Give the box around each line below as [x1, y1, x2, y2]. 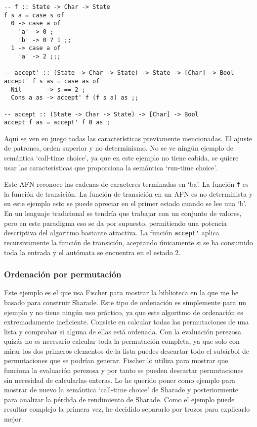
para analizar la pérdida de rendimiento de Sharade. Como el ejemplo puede [4, 394, 235, 404]
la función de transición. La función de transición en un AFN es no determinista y [4, 188, 253, 199]
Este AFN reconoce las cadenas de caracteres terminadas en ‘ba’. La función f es [4, 179, 249, 189]
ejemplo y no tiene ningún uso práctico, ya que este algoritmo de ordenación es [4, 307, 243, 317]
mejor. [4, 414, 23, 424]
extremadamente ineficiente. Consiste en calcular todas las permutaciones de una [4, 317, 249, 327]
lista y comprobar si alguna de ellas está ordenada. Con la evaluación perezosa [4, 326, 242, 336]
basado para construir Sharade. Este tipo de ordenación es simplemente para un [4, 297, 247, 307]
